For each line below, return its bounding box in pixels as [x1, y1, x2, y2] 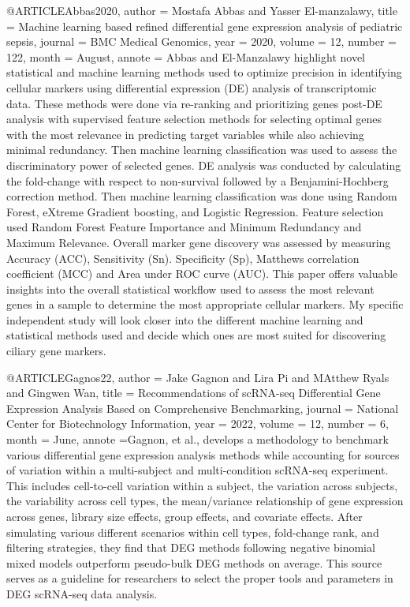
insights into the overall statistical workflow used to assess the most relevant [6, 280, 375, 297]
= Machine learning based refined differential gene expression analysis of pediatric [6, 17, 403, 34]
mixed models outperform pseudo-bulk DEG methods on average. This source [6, 554, 382, 571]
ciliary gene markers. [6, 343, 106, 359]
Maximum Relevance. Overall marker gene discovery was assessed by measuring [6, 234, 391, 250]
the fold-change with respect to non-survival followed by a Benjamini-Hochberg [6, 172, 389, 189]
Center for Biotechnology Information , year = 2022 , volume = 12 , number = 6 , [6, 415, 389, 432]
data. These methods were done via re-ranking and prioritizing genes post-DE [6, 95, 382, 111]
